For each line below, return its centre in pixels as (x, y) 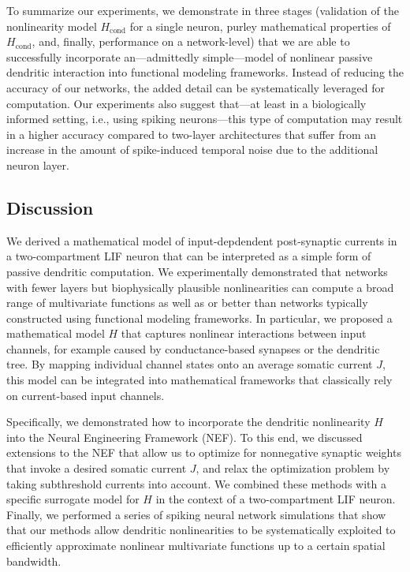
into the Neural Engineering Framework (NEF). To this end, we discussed (184, 437)
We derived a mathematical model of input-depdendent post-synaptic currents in (202, 240)
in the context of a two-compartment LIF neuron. (276, 499)
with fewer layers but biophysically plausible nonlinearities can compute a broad (200, 287)
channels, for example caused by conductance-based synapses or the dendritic (193, 348)
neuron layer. (38, 164)
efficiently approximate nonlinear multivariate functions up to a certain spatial (196, 546)
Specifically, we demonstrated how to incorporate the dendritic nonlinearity (188, 422)
